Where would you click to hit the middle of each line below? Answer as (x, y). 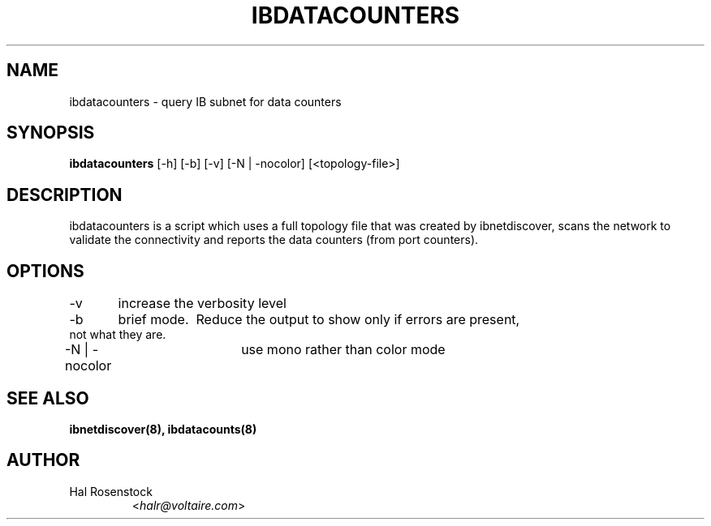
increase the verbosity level (202, 304)
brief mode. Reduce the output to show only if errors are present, (319, 320)
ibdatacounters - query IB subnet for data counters (205, 101)
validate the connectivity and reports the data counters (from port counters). (274, 240)
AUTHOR (43, 460)
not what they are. (118, 335)
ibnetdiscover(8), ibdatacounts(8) (163, 429)
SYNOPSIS (51, 133)
